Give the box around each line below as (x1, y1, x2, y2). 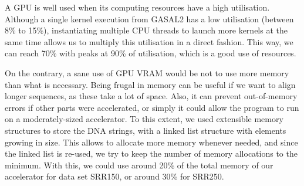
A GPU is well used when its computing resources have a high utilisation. (5, 1, 270, 13)
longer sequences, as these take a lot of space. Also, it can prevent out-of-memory (5, 90, 298, 102)
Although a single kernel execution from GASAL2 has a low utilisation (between (5, 12, 294, 25)
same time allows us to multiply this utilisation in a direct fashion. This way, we (5, 35, 293, 48)
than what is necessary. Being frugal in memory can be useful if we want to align (5, 78, 296, 90)
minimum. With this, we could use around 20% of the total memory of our (5, 158, 273, 171)
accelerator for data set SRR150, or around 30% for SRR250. (5, 170, 224, 182)
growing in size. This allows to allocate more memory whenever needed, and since (5, 136, 298, 148)
